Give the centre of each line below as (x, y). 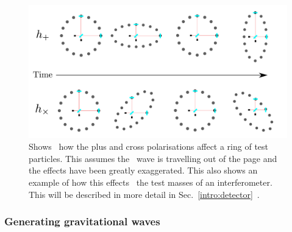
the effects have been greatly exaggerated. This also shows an (143, 170)
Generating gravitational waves (82, 221)
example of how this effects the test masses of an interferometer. (151, 182)
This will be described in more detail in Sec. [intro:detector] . (144, 194)
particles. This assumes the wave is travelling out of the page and (153, 158)
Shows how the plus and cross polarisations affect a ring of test (149, 146)
